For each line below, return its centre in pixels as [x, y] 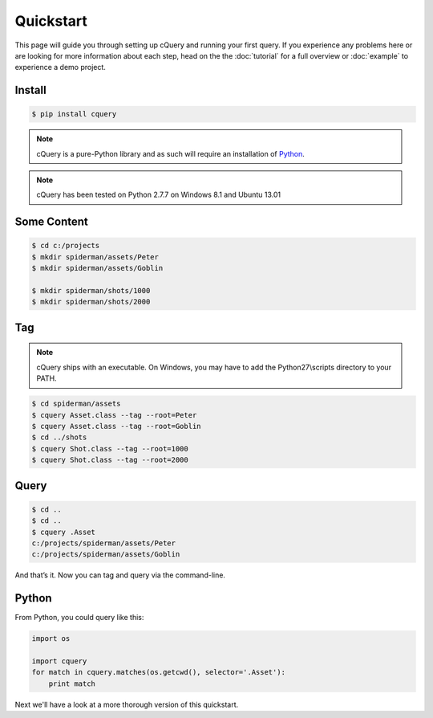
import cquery [59, 661]
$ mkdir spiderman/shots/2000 [91, 302]
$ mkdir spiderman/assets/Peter [95, 257]
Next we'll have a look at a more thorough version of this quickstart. [127, 704]
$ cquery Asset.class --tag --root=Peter [114, 415]
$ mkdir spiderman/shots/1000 [91, 291]
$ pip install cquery [74, 114]
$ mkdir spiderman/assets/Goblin [97, 268]
